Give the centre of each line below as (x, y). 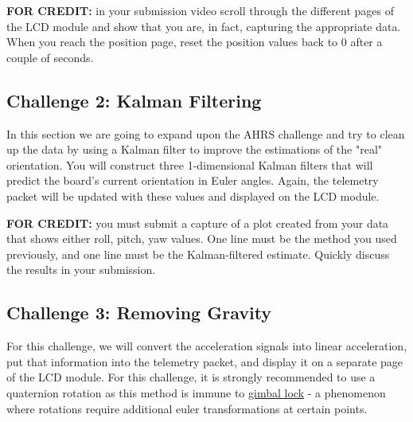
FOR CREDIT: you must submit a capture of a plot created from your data (198, 223)
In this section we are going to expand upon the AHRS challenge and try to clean (206, 133)
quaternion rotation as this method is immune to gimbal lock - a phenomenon (196, 392)
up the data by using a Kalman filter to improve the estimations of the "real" (195, 149)
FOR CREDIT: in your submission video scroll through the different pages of (200, 10)
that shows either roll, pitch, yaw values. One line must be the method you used (202, 238)
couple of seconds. (50, 57)
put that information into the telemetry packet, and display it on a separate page (205, 361)
